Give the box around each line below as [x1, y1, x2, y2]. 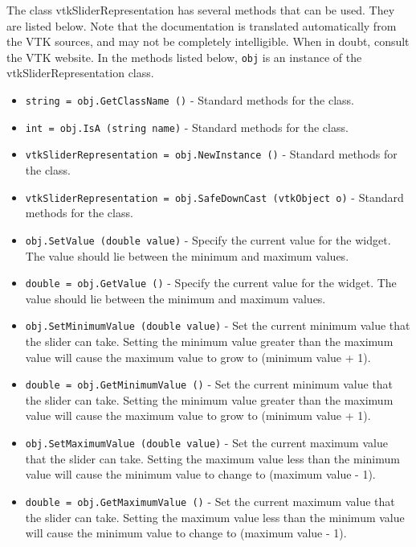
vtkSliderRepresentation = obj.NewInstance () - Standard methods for [25, 146, 398, 162]
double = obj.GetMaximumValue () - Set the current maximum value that [25, 492, 395, 509]
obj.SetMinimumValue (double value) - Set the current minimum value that [25, 317, 410, 334]
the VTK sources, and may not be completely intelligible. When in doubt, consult [6, 33, 410, 50]
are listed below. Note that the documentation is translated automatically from [6, 17, 397, 34]
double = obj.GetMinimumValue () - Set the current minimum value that [25, 376, 394, 393]
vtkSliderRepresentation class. [6, 64, 154, 81]
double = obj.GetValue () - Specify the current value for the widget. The [25, 274, 397, 291]
